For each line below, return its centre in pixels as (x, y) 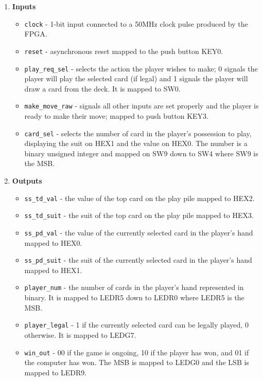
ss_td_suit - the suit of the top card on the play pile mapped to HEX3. (139, 215)
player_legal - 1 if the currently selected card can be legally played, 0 (136, 325)
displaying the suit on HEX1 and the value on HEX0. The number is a (136, 143)
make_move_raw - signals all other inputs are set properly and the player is (142, 106)
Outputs (27, 181)
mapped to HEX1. (53, 270)
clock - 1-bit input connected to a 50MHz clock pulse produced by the (136, 23)
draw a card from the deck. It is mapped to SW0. (102, 88)
